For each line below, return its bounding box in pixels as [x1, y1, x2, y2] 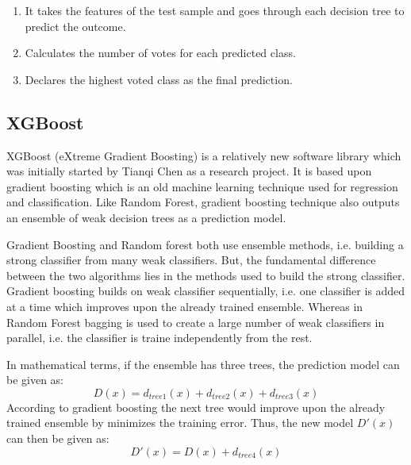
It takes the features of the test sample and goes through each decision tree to [25, 2, 405, 18]
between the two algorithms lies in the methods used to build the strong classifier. [6, 267, 405, 283]
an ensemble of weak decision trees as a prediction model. [6, 209, 286, 225]
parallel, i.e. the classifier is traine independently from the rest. [6, 329, 313, 346]
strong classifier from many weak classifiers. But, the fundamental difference [6, 252, 376, 268]
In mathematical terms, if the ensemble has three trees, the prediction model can [6, 355, 400, 372]
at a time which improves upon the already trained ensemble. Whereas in [6, 298, 363, 314]
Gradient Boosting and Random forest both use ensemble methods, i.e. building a [6, 236, 404, 252]
